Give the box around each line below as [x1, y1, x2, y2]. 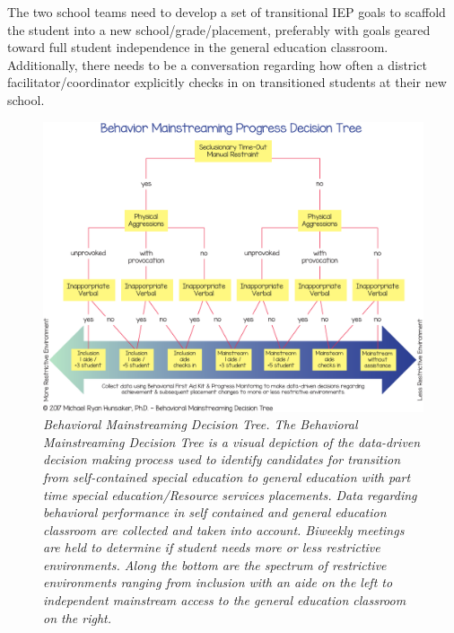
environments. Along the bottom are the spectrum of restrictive [43, 555, 387, 574]
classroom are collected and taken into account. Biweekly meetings [43, 520, 405, 539]
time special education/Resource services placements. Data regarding [43, 485, 417, 504]
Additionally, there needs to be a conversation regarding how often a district [7, 55, 427, 74]
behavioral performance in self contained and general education [43, 503, 387, 522]
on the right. [43, 608, 112, 627]
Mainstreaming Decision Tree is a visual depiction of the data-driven [43, 432, 421, 451]
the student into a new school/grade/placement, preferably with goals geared [7, 20, 431, 39]
